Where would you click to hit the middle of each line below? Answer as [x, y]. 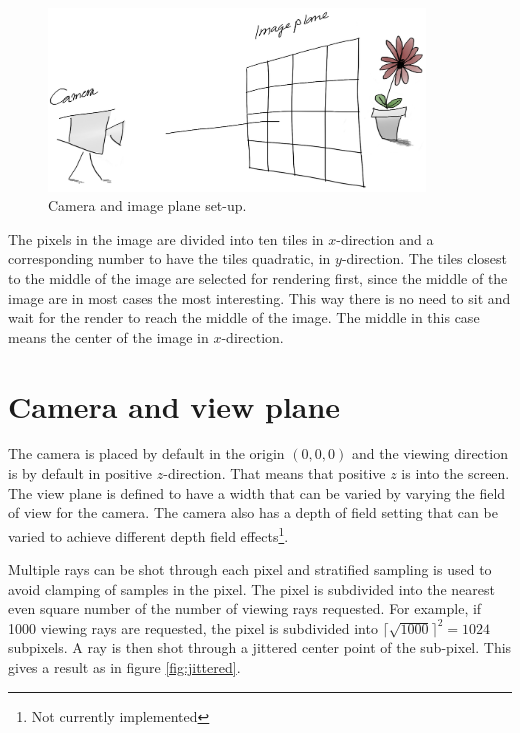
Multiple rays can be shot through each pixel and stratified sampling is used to [250, 569]
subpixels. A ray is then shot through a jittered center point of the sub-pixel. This [260, 647]
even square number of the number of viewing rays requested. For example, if [245, 608]
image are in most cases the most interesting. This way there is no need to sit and [259, 297]
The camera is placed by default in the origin [146, 453]
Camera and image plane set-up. [147, 205]
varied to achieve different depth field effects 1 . [148, 534]
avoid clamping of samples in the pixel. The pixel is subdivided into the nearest [251, 588]
